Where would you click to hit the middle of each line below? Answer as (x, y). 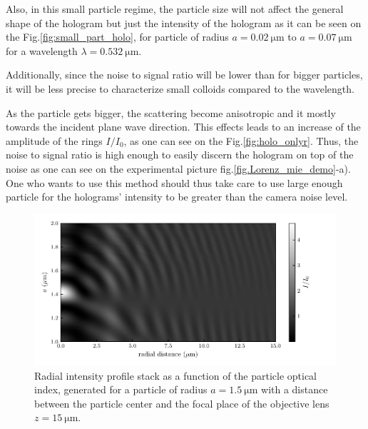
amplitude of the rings (54, 140)
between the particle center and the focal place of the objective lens (182, 403)
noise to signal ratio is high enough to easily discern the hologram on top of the (180, 155)
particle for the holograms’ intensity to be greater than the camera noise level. (177, 197)
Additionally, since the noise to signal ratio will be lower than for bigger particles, (184, 75)
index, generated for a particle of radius (121, 389)
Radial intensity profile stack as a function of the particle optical (176, 375)
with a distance (295, 389)
